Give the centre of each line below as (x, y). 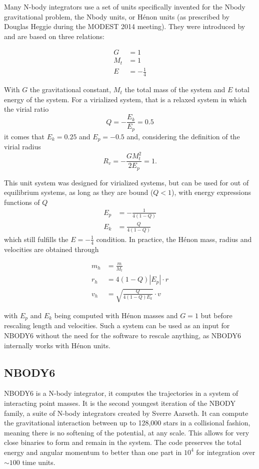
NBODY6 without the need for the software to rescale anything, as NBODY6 (122, 335)
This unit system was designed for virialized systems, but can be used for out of (126, 182)
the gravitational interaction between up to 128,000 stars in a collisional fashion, (127, 423)
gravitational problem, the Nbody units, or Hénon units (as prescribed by (117, 16)
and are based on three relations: (54, 36)
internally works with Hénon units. (57, 345)
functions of (22, 202)
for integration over (226, 452)
